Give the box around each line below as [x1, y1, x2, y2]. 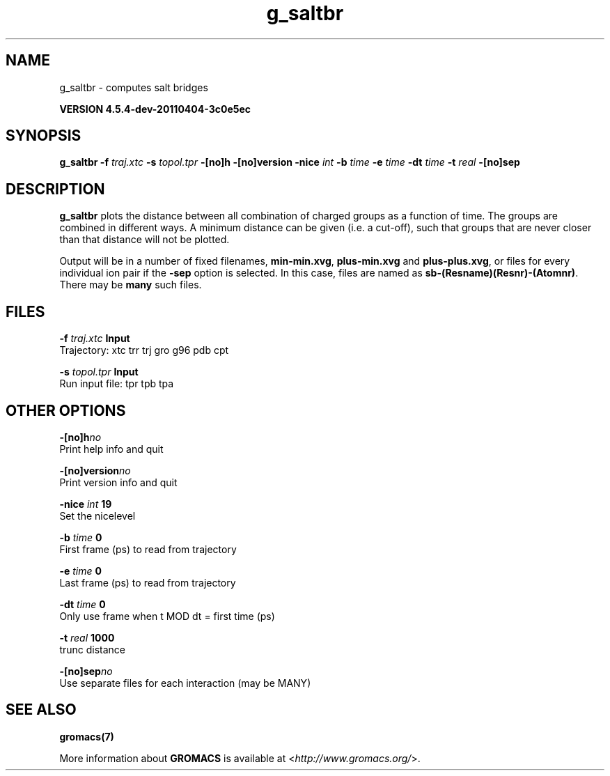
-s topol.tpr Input [59, 366, 139, 378]
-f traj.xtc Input [59, 332, 130, 345]
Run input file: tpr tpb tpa [59, 378, 174, 390]
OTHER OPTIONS [6, 401, 126, 419]
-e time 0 [59, 564, 102, 577]
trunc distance [59, 643, 126, 655]
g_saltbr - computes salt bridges [59, 81, 208, 93]
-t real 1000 [59, 631, 115, 644]
